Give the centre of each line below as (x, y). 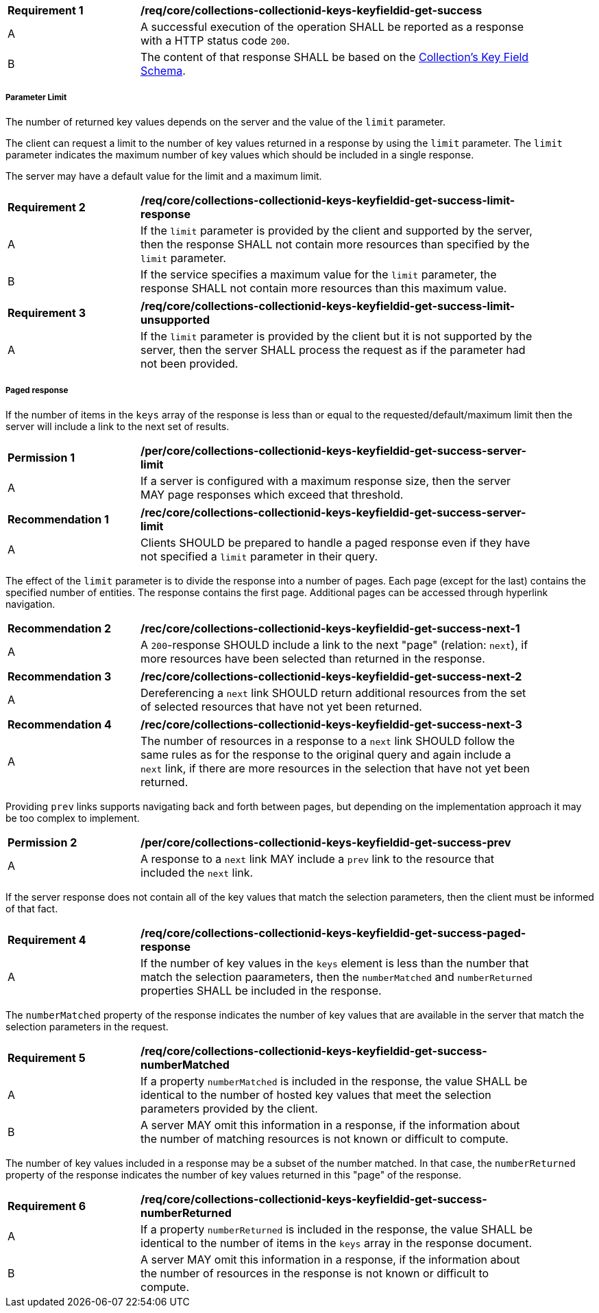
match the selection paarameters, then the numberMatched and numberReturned (337, 977)
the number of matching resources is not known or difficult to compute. (325, 1138)
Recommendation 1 (58, 519)
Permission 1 (41, 457)
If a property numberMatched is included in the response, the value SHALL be (334, 1081)
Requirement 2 (47, 207)
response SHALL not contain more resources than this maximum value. (324, 288)
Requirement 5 (47, 1057)
